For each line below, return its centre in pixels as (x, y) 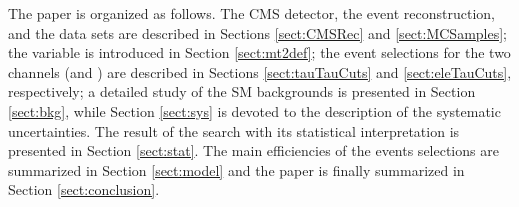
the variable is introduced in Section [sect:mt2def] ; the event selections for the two (259, 52)
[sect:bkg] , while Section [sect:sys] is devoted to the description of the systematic (254, 110)
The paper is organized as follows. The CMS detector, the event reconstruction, (251, 13)
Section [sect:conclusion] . (84, 189)
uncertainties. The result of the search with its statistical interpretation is (234, 130)
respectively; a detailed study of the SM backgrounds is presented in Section (242, 91)
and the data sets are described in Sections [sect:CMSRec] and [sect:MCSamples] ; (257, 32)
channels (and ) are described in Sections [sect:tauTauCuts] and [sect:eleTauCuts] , (260, 71)
